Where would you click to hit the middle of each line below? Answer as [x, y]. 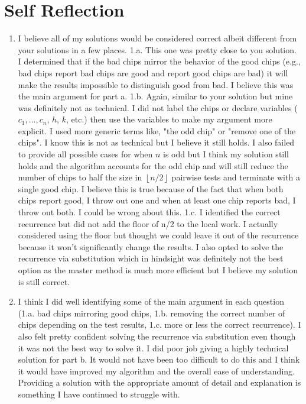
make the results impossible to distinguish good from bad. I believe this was [156, 84]
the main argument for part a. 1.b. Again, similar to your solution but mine [155, 96]
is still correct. [44, 281]
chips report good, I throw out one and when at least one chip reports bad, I [157, 200]
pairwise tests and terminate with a [236, 177]
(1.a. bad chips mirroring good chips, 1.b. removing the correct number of [152, 313]
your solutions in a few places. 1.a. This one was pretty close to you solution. [157, 49]
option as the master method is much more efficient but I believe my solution [158, 270]
